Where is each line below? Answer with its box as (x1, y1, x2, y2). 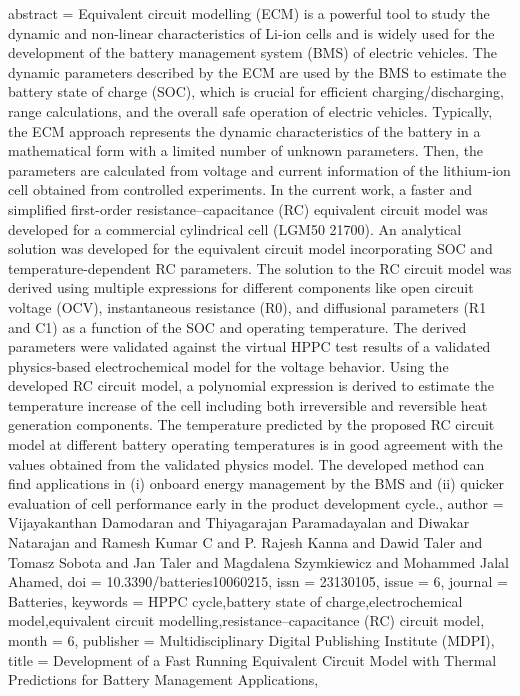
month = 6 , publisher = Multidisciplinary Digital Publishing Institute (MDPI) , (8, 630, 495, 650)
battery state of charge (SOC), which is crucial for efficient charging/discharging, (8, 81, 504, 102)
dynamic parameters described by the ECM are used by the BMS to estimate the (8, 61, 507, 82)
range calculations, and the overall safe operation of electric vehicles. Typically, (8, 100, 493, 121)
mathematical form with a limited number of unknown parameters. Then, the (8, 140, 484, 161)
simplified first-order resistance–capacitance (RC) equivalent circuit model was (8, 198, 488, 219)
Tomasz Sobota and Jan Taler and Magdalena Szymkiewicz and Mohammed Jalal (8, 551, 510, 572)
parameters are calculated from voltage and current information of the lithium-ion (8, 159, 511, 180)
